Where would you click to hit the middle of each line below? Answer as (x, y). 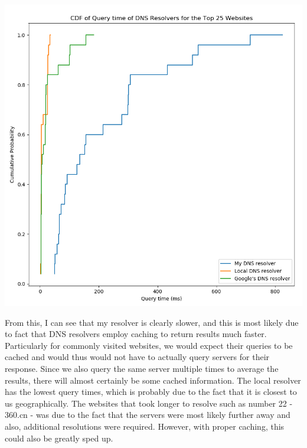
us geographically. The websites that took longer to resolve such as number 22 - (149, 403)
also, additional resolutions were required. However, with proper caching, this (145, 426)
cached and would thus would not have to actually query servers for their (137, 357)
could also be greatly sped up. (59, 438)
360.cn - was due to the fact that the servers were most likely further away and (148, 415)
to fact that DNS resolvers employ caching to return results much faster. (136, 334)
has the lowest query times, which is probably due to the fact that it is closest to (151, 392)
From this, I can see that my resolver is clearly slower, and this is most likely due (152, 322)
